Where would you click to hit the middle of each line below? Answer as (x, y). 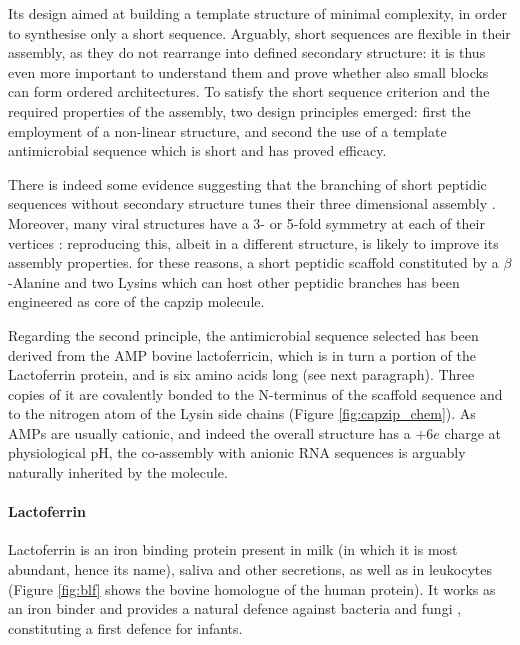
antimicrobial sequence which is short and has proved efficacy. (197, 150)
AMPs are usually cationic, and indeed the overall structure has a (209, 432)
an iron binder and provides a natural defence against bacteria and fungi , (235, 608)
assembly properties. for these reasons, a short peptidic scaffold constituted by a (253, 262)
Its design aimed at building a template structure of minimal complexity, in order (257, 13)
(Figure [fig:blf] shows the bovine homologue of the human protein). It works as (252, 588)
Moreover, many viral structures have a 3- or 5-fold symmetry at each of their (246, 222)
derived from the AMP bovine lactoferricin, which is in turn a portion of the (242, 354)
